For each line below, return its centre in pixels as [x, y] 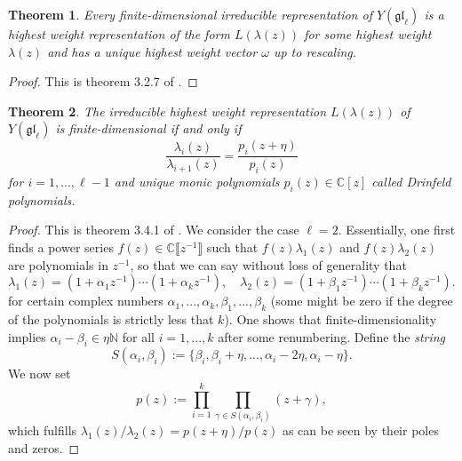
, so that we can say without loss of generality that [268, 264]
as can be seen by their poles [360, 430]
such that [232, 246]
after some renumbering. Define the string [332, 336]
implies [27, 336]
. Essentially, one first [397, 230]
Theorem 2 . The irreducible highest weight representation [167, 111]
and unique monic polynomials [197, 181]
